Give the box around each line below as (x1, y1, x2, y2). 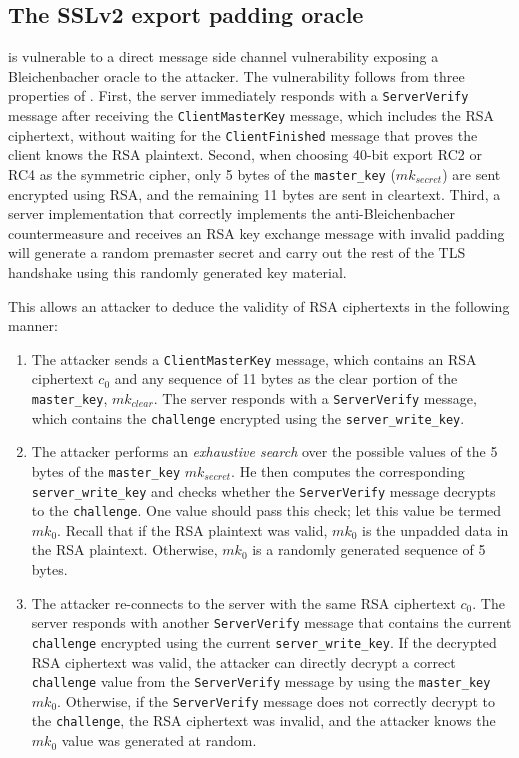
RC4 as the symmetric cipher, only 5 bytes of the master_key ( (8, 163, 396, 184)
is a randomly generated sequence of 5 (252, 539, 486, 560)
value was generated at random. (61, 730, 257, 751)
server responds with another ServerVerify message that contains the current (31, 612, 512, 633)
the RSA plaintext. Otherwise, (31, 539, 218, 560)
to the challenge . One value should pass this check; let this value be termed (31, 500, 502, 521)
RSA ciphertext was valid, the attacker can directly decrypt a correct (31, 651, 456, 672)
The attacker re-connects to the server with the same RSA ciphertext (31, 592, 456, 613)
